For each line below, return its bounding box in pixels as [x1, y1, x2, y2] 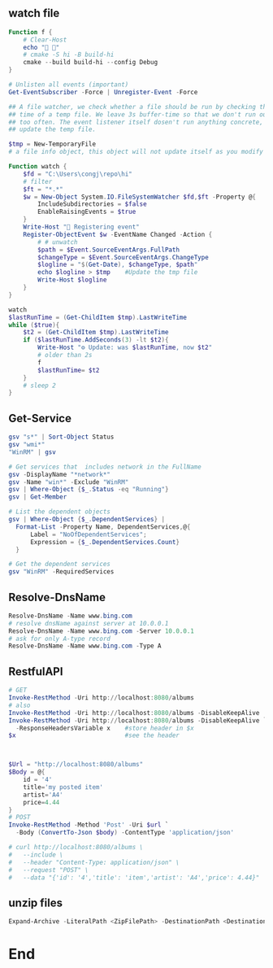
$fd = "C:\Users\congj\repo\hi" [23, 170, 132, 178]
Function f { [8, 28, 53, 36]
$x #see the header [8, 731, 180, 739]
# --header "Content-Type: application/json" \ [8, 858, 180, 866]
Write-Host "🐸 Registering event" [23, 223, 140, 231]
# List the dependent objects [8, 508, 111, 516]
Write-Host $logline [37, 276, 107, 284]
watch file [8, 7, 60, 20]
